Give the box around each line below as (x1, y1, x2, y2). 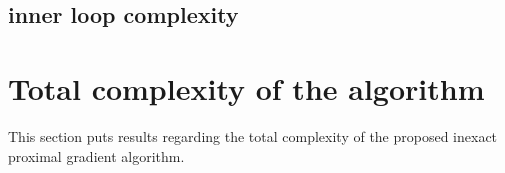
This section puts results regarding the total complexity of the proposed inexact (8, 125, 498, 146)
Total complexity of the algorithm (8, 67, 485, 108)
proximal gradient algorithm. (8, 145, 185, 166)
